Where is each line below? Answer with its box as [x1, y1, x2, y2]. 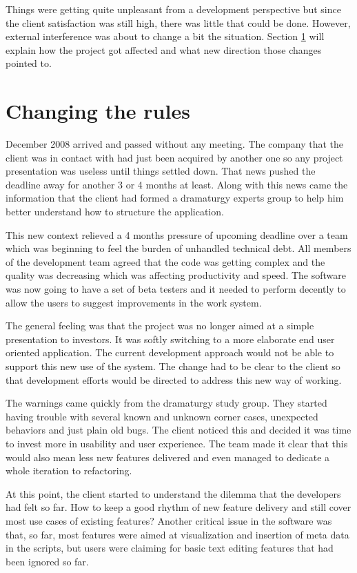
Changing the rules [6, 97, 190, 125]
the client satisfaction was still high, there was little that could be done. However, [6, 15, 351, 30]
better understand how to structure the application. [6, 204, 224, 219]
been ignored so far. [6, 554, 89, 568]
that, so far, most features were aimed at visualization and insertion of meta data [6, 527, 349, 541]
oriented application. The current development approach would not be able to [6, 345, 334, 360]
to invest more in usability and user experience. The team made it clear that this [6, 436, 348, 450]
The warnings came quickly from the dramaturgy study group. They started [6, 396, 327, 410]
